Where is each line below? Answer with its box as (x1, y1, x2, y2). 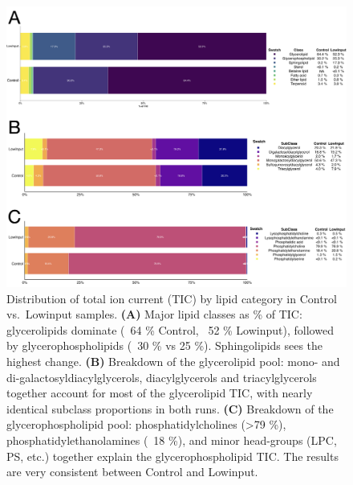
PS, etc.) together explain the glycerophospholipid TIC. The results (6, 447, 339, 464)
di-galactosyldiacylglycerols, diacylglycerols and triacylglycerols (6, 368, 317, 385)
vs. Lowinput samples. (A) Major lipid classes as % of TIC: (6, 306, 302, 323)
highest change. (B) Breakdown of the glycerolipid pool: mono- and (6, 353, 340, 370)
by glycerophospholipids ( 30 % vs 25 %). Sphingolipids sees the (6, 337, 323, 354)
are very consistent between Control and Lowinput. (6, 463, 258, 480)
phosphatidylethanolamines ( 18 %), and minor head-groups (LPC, (6, 431, 337, 448)
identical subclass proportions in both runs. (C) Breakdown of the (6, 400, 334, 417)
